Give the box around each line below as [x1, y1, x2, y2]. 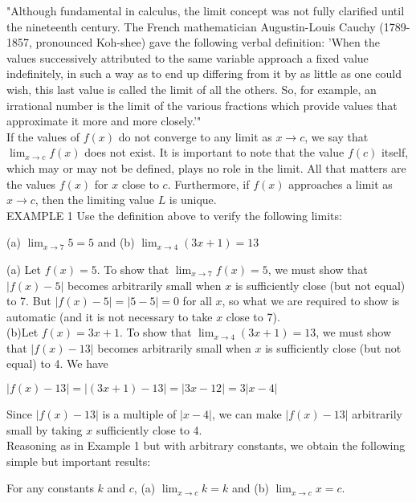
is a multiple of [102, 406, 177, 422]
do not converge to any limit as [118, 128, 272, 145]
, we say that [304, 128, 369, 145]
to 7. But [6, 292, 51, 309]
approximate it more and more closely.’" [6, 112, 202, 129]
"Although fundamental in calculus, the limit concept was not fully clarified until [6, 2, 405, 18]
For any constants [6, 480, 94, 496]
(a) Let [6, 260, 41, 277]
